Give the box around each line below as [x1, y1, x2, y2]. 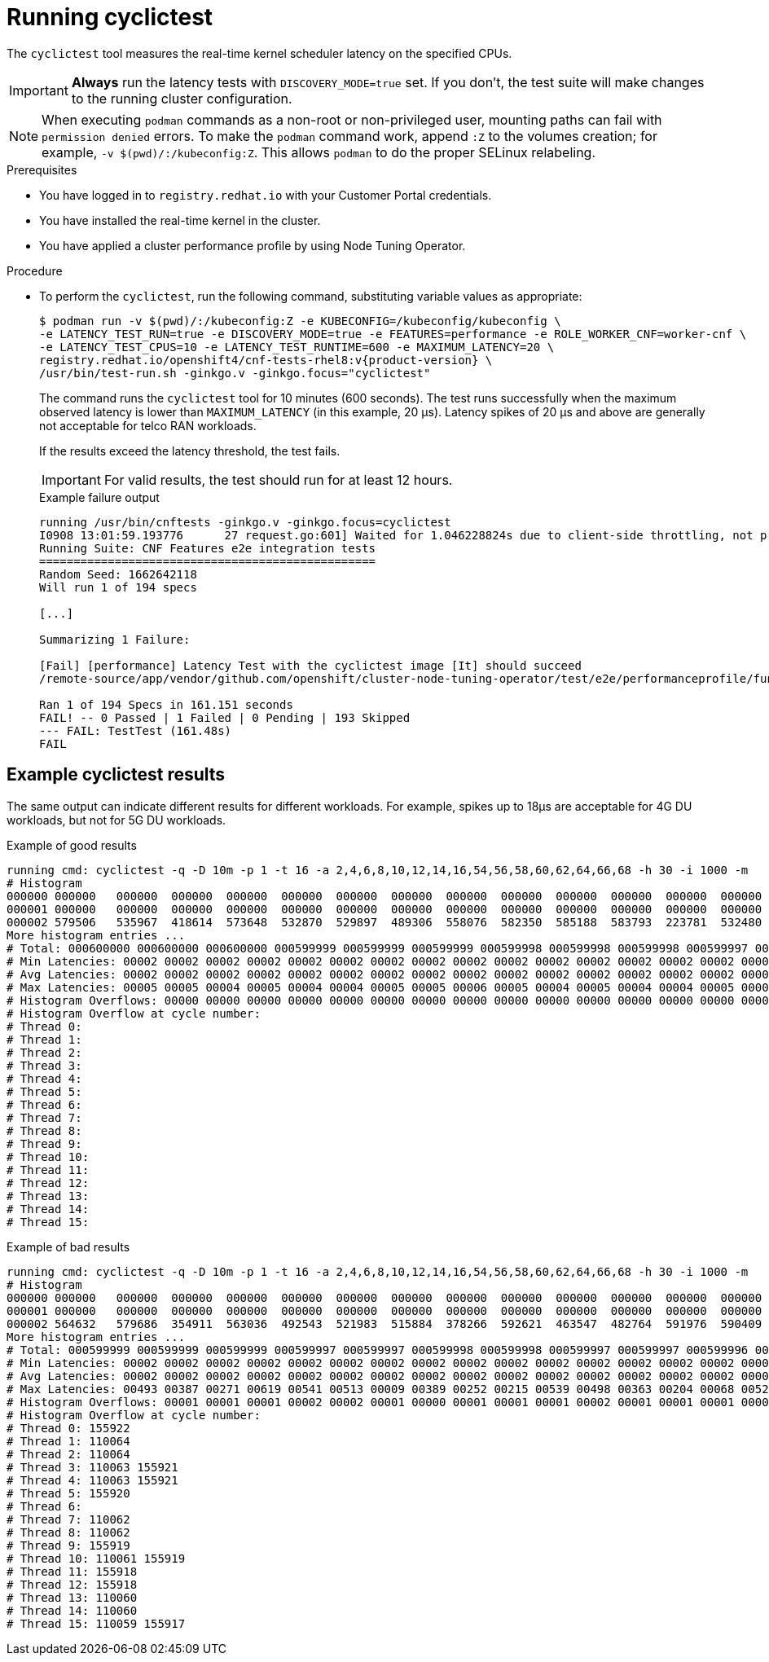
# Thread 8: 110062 [7, 1525, 130, 1539]
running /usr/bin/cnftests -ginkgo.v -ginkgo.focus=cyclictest [39, 515, 451, 529]
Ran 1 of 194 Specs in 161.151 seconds [39, 697, 293, 711]
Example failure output [39, 490, 160, 504]
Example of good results [7, 838, 137, 852]
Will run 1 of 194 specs [39, 580, 197, 594]
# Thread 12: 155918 [7, 1577, 138, 1591]
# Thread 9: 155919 [7, 1538, 130, 1552]
